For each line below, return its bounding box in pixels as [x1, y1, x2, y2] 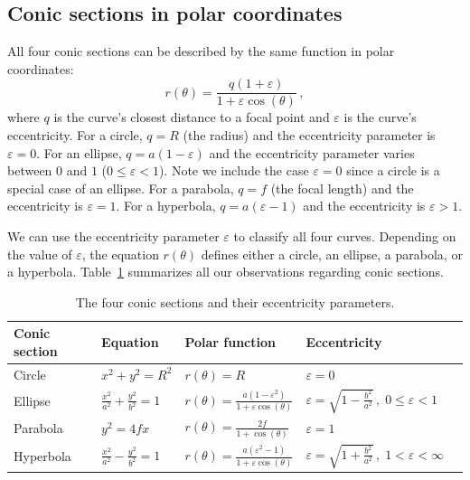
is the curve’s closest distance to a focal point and [53, 108, 330, 127]
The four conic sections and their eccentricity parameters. [75, 292, 395, 311]
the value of [7, 244, 72, 263]
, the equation [81, 244, 159, 263]
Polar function [184, 333, 276, 352]
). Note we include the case [158, 161, 309, 180]
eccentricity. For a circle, [7, 126, 143, 145]
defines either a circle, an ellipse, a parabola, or [201, 244, 463, 263]
